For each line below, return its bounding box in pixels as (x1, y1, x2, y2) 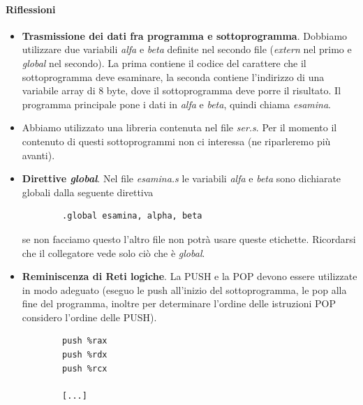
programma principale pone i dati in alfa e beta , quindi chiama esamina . (22, 96, 331, 111)
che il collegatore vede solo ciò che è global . (22, 245, 205, 260)
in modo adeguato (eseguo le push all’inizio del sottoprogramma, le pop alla (22, 282, 347, 297)
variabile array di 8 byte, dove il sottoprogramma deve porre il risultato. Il (22, 83, 341, 98)
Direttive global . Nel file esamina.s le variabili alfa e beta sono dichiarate (22, 171, 341, 186)
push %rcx (62, 363, 108, 374)
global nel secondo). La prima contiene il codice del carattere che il (22, 55, 306, 70)
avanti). (22, 147, 55, 162)
